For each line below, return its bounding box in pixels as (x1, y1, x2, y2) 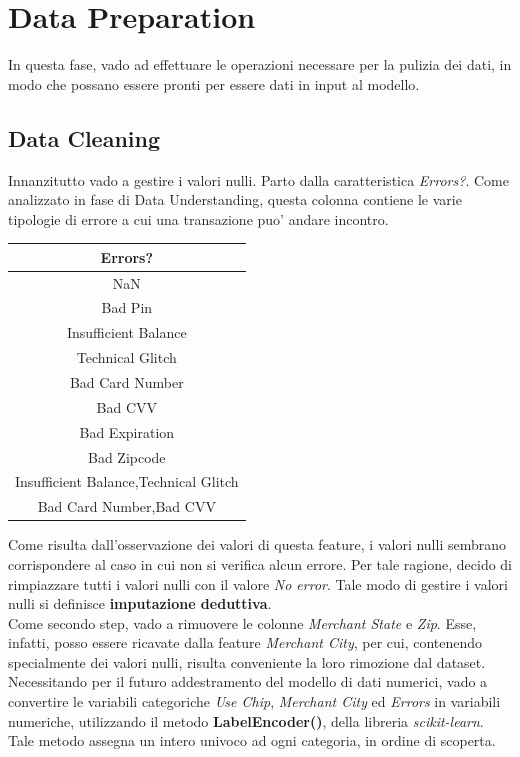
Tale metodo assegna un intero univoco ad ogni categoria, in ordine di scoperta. (8, 730, 496, 751)
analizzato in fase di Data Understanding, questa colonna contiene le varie (8, 189, 462, 210)
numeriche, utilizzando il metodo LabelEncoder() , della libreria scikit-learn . (8, 710, 484, 731)
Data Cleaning (8, 122, 160, 153)
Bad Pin (101, 297, 153, 318)
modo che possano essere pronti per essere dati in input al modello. (8, 73, 420, 94)
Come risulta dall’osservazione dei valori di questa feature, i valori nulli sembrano (8, 534, 507, 555)
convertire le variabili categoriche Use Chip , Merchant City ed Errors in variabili (8, 691, 501, 712)
